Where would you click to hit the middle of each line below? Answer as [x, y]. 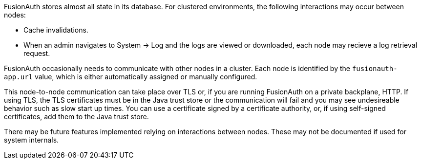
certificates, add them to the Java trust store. [76, 117]
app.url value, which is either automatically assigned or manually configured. [131, 77]
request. [37, 53]
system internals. [32, 140]
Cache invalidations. [56, 30]
